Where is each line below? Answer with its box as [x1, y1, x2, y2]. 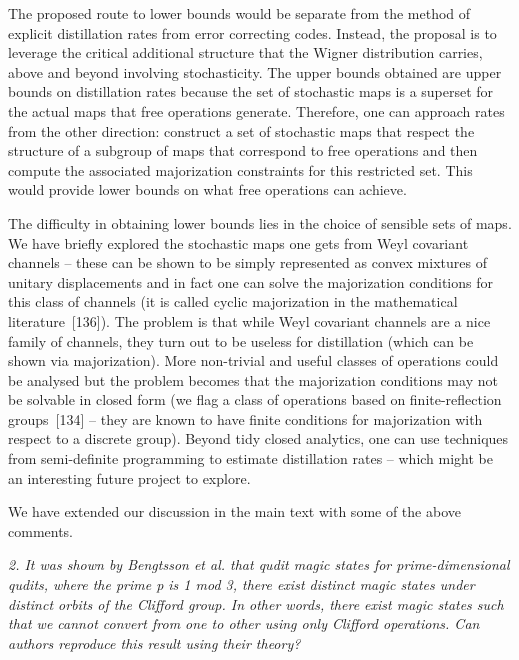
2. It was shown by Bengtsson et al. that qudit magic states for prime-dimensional [8, 554, 510, 575]
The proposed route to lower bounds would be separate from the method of [8, 3, 471, 23]
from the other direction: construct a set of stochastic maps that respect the [8, 120, 475, 141]
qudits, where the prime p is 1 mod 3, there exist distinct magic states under [8, 574, 475, 595]
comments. [8, 520, 74, 541]
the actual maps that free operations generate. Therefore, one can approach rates [8, 100, 505, 121]
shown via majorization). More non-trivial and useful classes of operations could [8, 350, 499, 371]
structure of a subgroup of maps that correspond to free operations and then [8, 140, 478, 161]
